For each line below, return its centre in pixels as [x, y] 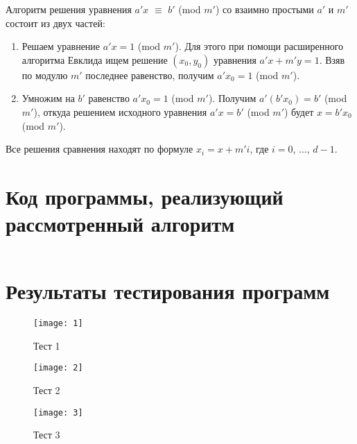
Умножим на [48, 98]
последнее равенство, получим [150, 75]
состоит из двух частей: [55, 23]
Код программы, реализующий [145, 196]
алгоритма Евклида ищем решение [95, 59]
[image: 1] [58, 324]
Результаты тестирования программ [168, 291]
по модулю [45, 75]
